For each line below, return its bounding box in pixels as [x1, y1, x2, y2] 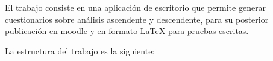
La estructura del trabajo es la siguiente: [5, 44, 155, 57]
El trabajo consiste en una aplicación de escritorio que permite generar [5, 1, 266, 13]
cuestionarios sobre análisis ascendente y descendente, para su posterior [5, 13, 269, 25]
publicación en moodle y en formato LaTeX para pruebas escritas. [5, 25, 249, 37]
